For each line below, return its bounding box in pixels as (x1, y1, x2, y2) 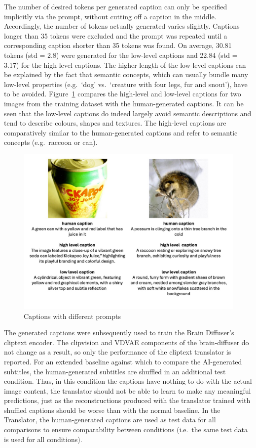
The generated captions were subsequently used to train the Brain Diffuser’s (4, 327, 234, 338)
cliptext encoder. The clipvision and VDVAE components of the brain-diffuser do (4, 337, 249, 347)
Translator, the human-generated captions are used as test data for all (4, 414, 216, 425)
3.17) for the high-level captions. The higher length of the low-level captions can (4, 59, 246, 70)
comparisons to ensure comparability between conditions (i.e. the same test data (4, 424, 248, 435)
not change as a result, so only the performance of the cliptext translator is (4, 347, 231, 357)
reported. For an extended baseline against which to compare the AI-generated (4, 356, 242, 366)
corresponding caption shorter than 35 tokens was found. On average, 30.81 (4, 40, 232, 50)
